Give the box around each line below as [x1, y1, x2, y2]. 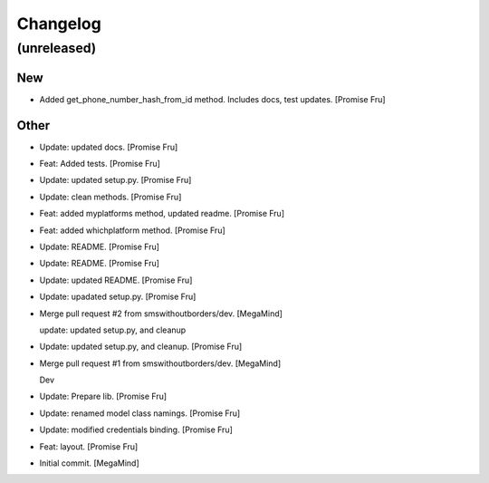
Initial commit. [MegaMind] [39, 458, 139, 469]
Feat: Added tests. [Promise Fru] [39, 159, 160, 169]
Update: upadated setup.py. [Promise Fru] [39, 291, 197, 303]
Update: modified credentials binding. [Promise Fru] [39, 424, 233, 435]
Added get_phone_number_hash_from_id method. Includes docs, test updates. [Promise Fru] [39, 93, 386, 104]
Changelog [16, 14, 101, 34]
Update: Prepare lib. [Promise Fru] [39, 391, 168, 402]
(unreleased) [16, 40, 97, 56]
